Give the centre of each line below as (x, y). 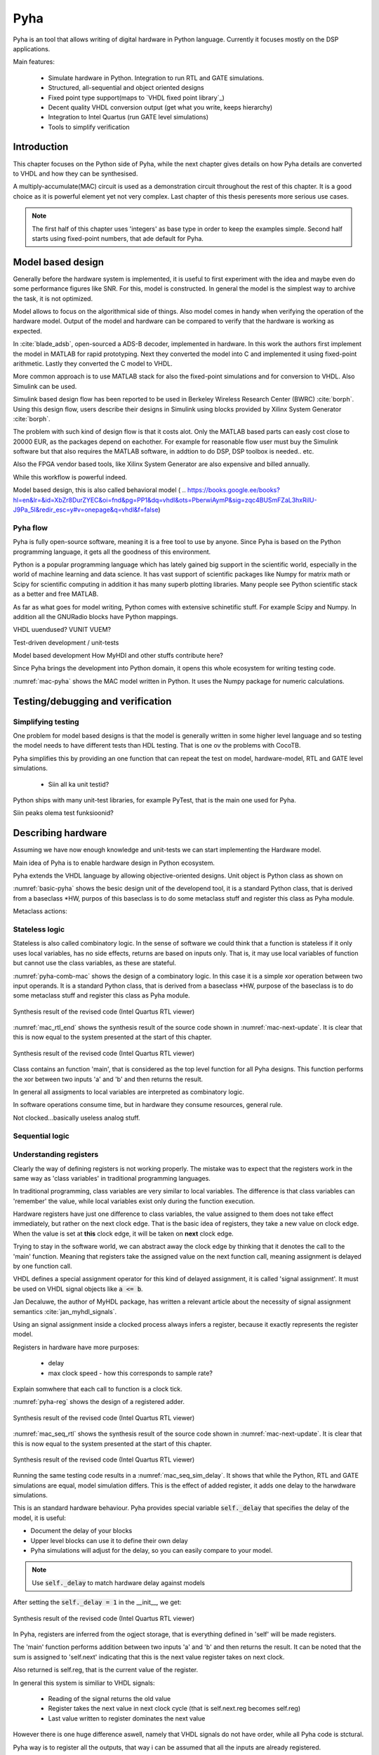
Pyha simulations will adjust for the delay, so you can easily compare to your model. (152, 1551)
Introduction (41, 147)
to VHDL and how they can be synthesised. (75, 173)
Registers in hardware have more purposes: (76, 1347)
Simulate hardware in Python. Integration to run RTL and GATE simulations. (156, 78)
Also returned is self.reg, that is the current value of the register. (106, 1670)
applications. (32, 48)
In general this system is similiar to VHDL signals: (84, 1683)
